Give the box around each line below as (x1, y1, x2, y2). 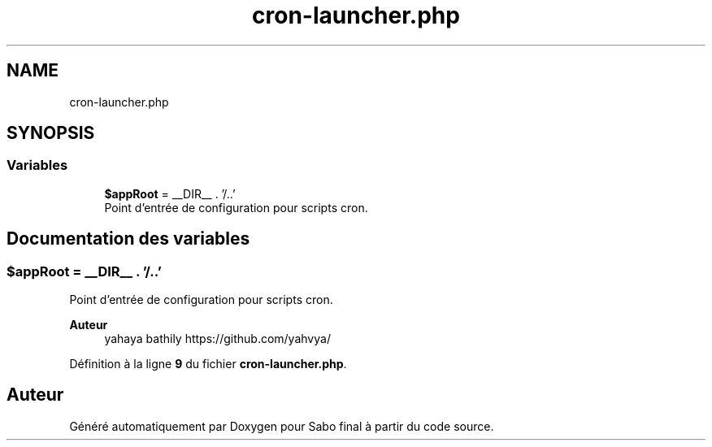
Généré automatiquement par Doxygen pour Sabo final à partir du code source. (69, 419, 494, 433)
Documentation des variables (7, 228, 250, 250)
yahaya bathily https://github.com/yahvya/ (104, 332, 331, 346)
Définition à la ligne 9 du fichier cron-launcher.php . (69, 357, 347, 371)
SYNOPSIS (7, 123, 95, 144)
